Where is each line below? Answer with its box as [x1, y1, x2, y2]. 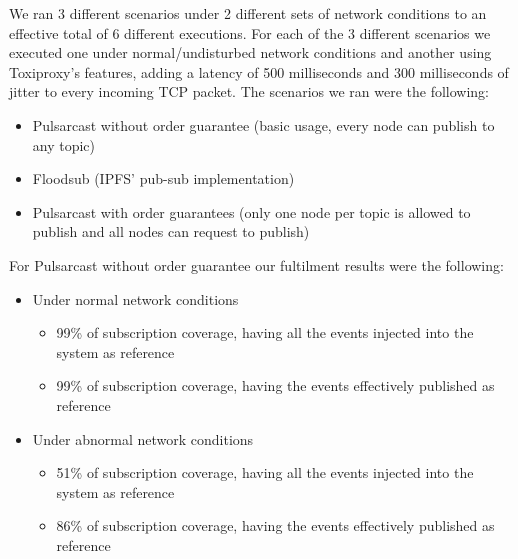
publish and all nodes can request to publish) [32, 221, 310, 242]
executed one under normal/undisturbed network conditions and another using [9, 42, 492, 63]
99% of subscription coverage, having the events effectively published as [56, 375, 495, 396]
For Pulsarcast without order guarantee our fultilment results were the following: [9, 254, 504, 275]
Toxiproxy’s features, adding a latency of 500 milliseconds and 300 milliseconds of [9, 61, 509, 82]
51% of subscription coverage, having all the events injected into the [56, 462, 474, 483]
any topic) [32, 134, 96, 155]
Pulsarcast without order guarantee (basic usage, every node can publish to [32, 114, 495, 135]
